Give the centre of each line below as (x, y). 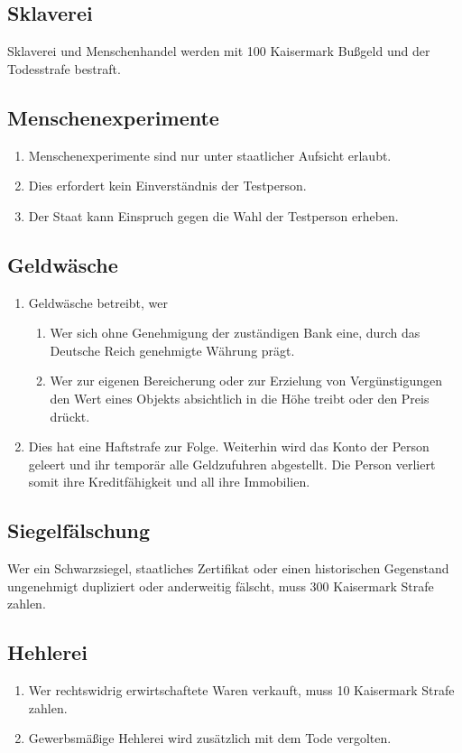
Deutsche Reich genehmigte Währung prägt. (172, 350)
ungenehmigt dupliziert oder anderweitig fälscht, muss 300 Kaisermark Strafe (221, 586)
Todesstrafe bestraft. (64, 68)
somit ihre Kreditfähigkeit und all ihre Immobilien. (169, 482)
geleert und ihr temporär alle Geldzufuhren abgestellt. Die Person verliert (232, 464)
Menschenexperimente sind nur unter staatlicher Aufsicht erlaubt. (210, 155)
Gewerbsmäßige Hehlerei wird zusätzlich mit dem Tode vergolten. (210, 738)
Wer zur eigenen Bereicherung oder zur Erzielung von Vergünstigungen (246, 381)
